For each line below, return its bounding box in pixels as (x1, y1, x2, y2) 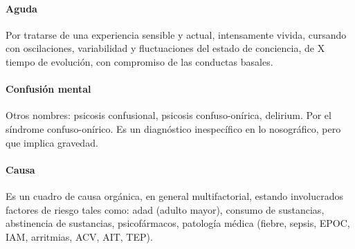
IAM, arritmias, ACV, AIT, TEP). (6, 229, 153, 243)
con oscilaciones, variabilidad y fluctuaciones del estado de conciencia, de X (6, 41, 325, 55)
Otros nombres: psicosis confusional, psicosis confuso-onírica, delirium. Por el (6, 108, 331, 122)
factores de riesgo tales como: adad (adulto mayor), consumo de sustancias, (6, 202, 325, 216)
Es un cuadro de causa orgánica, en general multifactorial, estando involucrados (6, 188, 343, 203)
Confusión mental (6, 82, 91, 96)
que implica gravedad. (6, 135, 98, 149)
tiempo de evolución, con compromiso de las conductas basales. (6, 54, 273, 68)
